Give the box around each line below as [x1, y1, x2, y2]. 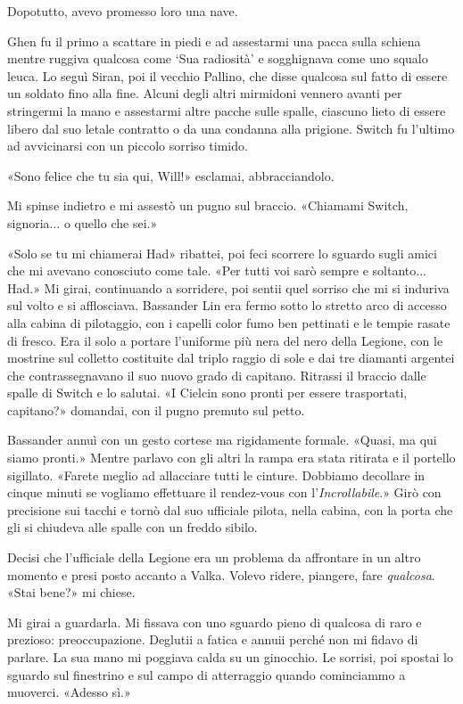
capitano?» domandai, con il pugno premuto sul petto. [7, 400, 305, 419]
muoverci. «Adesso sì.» [7, 683, 131, 701]
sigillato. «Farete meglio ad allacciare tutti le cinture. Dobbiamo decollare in [7, 465, 426, 484]
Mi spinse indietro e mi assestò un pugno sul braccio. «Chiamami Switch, [7, 196, 409, 215]
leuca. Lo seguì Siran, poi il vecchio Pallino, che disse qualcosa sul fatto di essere [7, 66, 448, 85]
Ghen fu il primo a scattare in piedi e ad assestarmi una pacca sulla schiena [7, 31, 421, 50]
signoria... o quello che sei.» [7, 213, 158, 232]
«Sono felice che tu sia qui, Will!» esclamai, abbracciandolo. [7, 166, 335, 184]
